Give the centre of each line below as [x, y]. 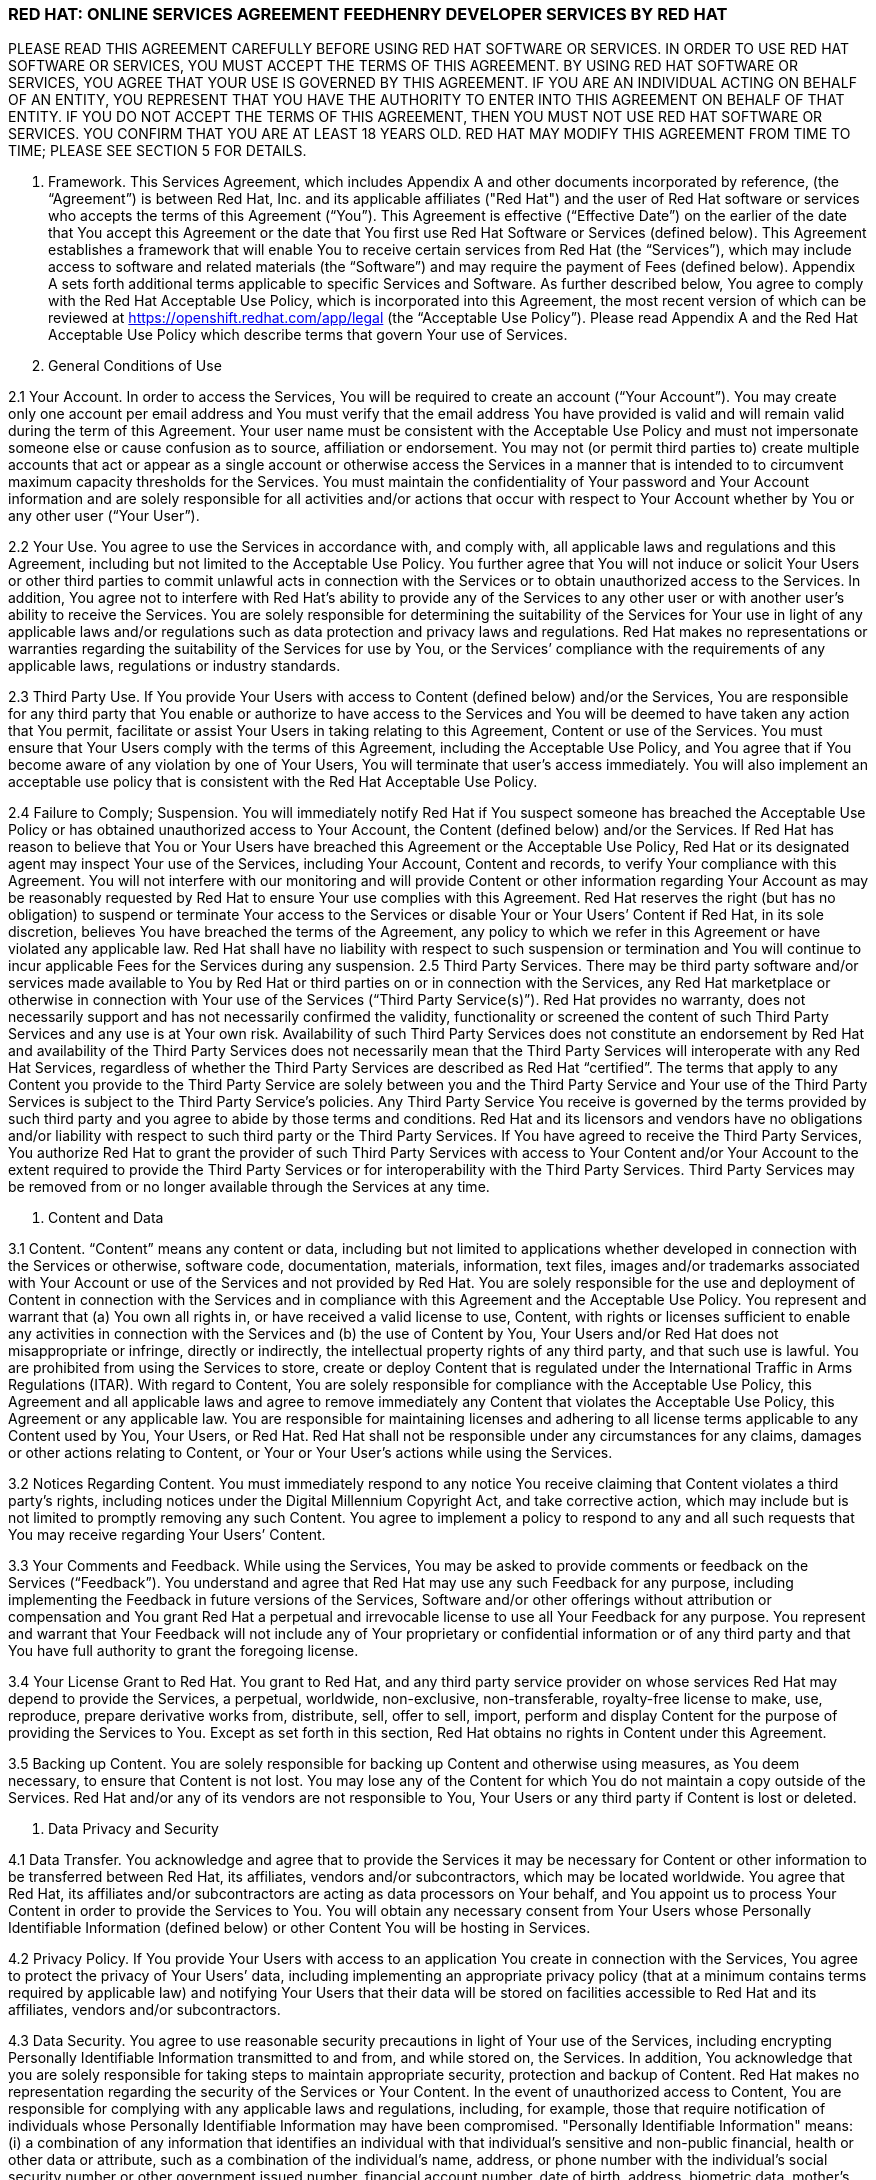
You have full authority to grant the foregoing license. [183, 1651]
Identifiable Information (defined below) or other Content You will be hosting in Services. [299, 1928]
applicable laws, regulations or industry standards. [174, 666]
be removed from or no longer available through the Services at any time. [249, 1187]
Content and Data [106, 1218]
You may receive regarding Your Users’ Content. [167, 1535]
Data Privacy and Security [133, 1829]
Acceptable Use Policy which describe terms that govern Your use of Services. [308, 335]
